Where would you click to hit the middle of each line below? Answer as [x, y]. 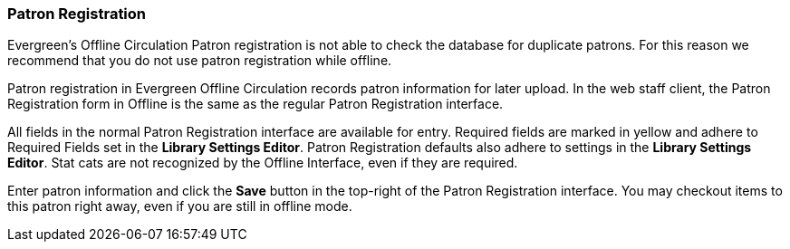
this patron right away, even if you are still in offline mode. [180, 206]
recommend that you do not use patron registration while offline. [200, 61]
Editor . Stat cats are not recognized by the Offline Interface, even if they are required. [263, 163]
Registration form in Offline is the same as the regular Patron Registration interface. [255, 104]
